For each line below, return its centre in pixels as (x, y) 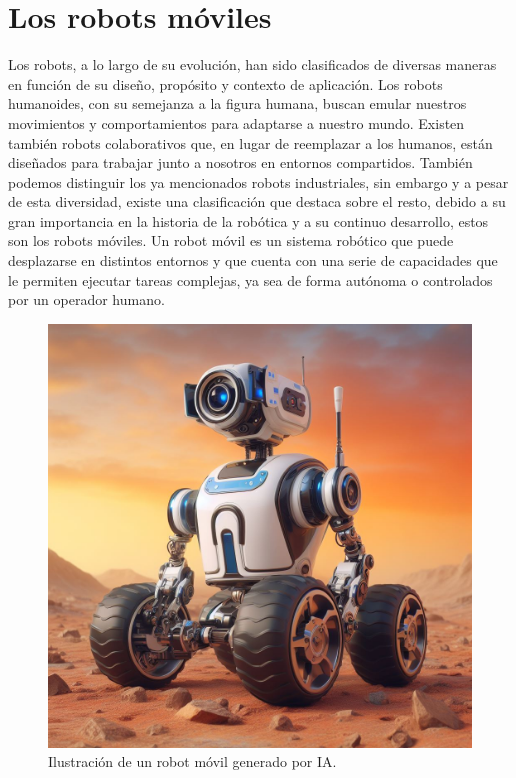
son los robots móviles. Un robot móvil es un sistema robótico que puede (231, 240)
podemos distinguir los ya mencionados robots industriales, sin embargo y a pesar (258, 181)
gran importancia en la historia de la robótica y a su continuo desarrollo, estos (248, 220)
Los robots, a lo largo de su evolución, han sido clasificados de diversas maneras (252, 64)
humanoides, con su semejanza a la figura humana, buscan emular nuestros (237, 103)
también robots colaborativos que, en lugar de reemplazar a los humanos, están (250, 142)
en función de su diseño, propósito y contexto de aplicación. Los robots (225, 83)
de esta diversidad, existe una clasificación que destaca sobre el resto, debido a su (257, 201)
